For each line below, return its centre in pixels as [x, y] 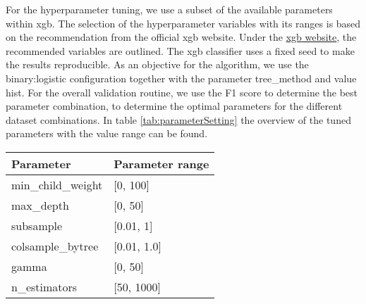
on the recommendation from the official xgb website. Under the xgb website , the [181, 37]
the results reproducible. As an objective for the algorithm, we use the [157, 64]
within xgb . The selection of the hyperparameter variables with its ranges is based [183, 23]
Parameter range [161, 163]
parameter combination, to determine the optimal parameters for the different [174, 106]
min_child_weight [57, 184]
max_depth [40, 205]
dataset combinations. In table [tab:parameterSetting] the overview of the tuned [178, 119]
